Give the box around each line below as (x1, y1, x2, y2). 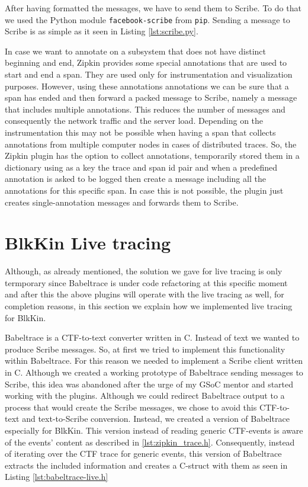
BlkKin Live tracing (5, 230, 171, 255)
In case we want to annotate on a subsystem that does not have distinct (5, 44, 267, 57)
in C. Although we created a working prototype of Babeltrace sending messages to (5, 366, 303, 379)
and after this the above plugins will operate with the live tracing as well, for (5, 288, 284, 300)
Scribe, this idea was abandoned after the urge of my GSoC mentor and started (5, 377, 294, 390)
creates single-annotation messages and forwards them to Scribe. (5, 196, 239, 208)
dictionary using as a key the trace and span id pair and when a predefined (5, 161, 278, 173)
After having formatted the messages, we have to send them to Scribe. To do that (5, 2, 301, 14)
